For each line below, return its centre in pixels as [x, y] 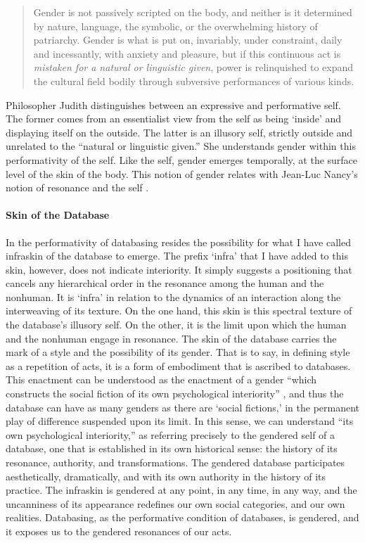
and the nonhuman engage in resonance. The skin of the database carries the [171, 338]
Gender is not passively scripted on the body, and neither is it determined [193, 12]
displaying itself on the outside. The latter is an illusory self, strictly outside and [179, 132]
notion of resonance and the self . [77, 187]
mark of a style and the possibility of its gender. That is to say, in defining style [178, 352]
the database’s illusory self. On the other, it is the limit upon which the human [176, 325]
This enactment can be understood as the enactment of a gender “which [161, 379]
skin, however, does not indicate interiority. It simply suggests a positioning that [179, 269]
